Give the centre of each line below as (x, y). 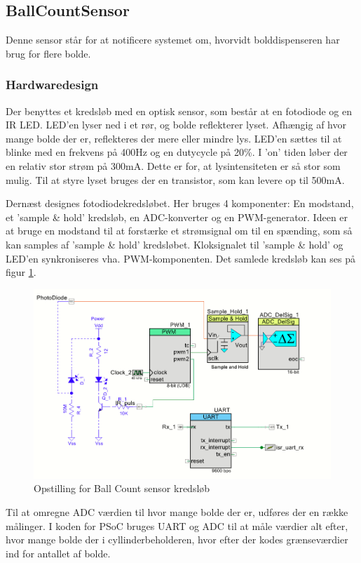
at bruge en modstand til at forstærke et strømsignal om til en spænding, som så (179, 231)
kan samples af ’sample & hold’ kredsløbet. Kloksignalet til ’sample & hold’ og (175, 244)
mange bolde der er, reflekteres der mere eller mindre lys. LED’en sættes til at (174, 138)
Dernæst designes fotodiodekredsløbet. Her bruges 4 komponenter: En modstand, (180, 203)
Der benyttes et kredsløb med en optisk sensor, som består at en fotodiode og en (179, 111)
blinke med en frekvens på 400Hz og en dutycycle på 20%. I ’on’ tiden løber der (177, 152)
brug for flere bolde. (48, 53)
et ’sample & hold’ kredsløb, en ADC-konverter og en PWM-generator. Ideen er (177, 217)
